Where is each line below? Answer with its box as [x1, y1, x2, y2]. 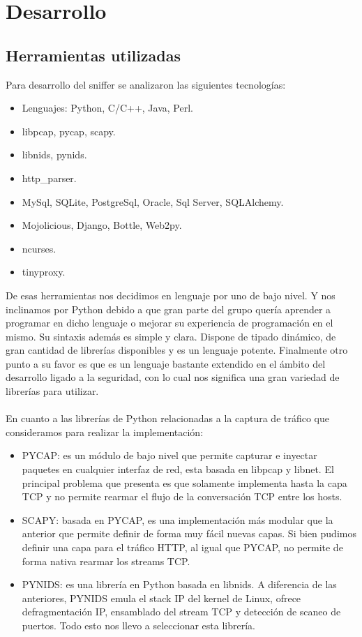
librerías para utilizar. [6, 384, 99, 398]
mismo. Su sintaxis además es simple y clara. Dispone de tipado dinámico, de [6, 329, 336, 343]
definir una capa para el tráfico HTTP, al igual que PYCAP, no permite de [22, 540, 343, 555]
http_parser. [22, 170, 77, 185]
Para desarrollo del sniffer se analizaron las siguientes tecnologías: [6, 77, 286, 91]
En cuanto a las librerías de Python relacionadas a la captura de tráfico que [6, 411, 330, 426]
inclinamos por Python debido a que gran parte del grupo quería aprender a [6, 301, 331, 316]
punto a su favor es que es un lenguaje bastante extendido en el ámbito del [6, 356, 326, 370]
